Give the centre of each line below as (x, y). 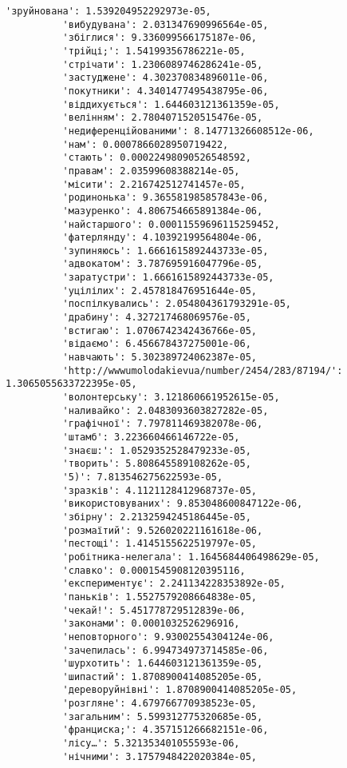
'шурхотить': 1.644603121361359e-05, (163, 664)
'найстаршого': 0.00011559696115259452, (171, 224)
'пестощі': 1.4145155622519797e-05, (160, 544)
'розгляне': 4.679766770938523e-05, (160, 704)
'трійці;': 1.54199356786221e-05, (154, 51)
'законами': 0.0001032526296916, (151, 624)
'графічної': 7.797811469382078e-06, (163, 424)
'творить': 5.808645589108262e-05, (157, 464)
